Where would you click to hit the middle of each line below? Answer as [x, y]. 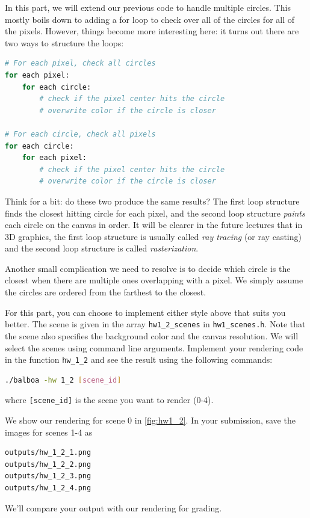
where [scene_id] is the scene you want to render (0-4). [109, 400]
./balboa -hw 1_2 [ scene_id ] [63, 380]
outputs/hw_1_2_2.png [48, 464]
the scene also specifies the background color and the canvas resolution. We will [152, 335]
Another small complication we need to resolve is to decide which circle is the [148, 268]
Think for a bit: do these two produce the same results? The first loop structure [152, 201]
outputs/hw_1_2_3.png [48, 476]
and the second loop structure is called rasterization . [102, 248]
